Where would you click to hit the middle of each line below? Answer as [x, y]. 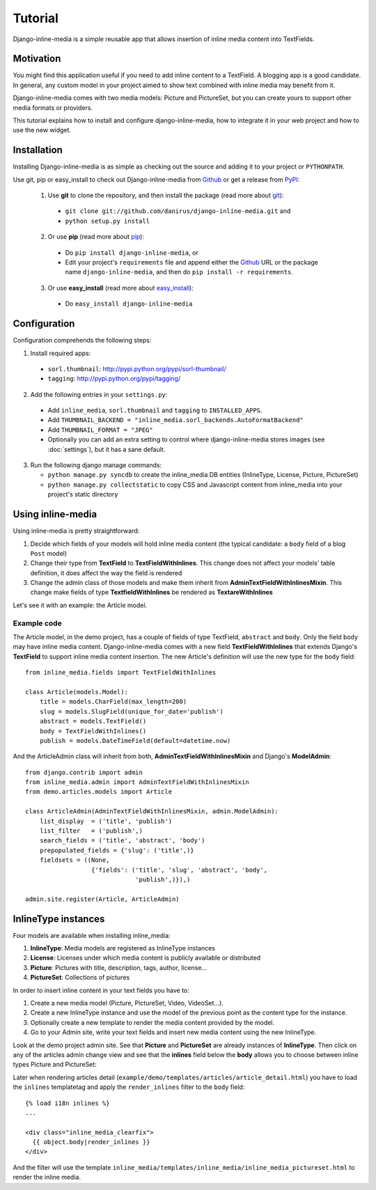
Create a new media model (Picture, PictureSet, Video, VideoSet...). [127, 1003]
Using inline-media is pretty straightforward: [76, 531]
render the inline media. [47, 1177]
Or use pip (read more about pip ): [96, 237]
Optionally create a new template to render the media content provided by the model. [152, 1022]
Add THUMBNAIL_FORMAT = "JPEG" [100, 430]
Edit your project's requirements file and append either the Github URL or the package [191, 263]
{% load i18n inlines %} [68, 1103]
